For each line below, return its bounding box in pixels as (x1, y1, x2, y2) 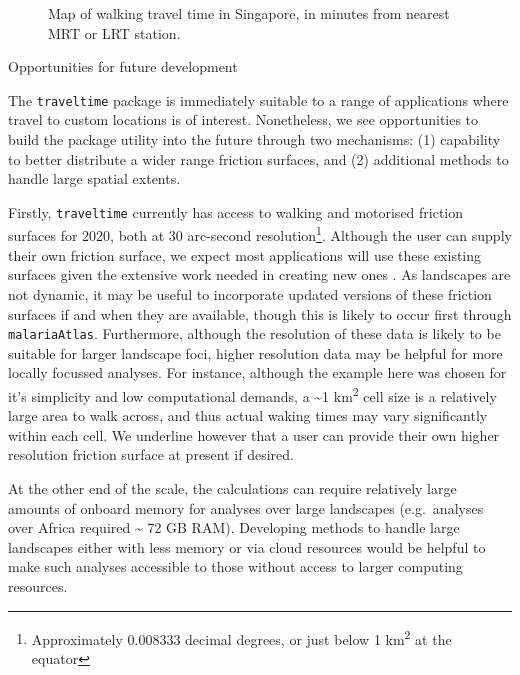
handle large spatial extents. (8, 168, 181, 189)
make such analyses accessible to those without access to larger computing (8, 556, 463, 577)
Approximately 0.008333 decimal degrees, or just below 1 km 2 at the (31, 625, 452, 649)
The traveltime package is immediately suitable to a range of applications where (8, 89, 509, 110)
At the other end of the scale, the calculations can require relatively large (8, 477, 457, 498)
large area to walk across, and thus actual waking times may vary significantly (8, 405, 488, 426)
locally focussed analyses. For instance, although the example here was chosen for (8, 362, 507, 383)
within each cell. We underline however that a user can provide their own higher (8, 424, 500, 445)
